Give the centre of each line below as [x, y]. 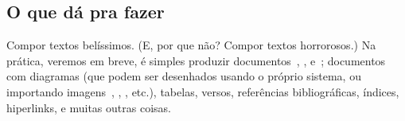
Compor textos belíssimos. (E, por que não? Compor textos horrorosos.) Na [191, 45]
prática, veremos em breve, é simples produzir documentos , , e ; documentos [196, 60]
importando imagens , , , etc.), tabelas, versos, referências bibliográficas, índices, [203, 91]
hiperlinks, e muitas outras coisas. [89, 107]
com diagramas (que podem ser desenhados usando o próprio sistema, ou [184, 76]
